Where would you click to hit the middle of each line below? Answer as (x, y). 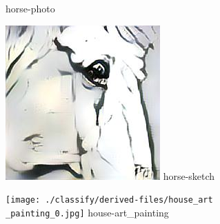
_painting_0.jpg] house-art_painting (87, 212)
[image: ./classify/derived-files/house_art (109, 200)
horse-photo (30, 8)
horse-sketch (189, 175)
